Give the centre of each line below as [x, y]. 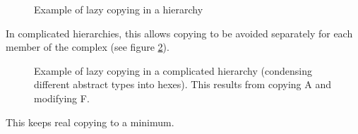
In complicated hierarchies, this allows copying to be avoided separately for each [179, 33]
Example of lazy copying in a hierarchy [119, 9]
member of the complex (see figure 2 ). [88, 47]
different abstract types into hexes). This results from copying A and [183, 84]
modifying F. [62, 98]
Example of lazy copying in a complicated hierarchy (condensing [173, 70]
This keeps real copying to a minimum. [90, 122]
